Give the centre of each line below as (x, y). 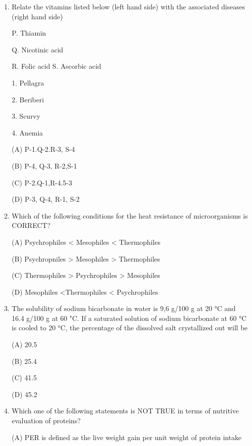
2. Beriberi (28, 99)
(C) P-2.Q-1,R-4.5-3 (42, 182)
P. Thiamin (29, 33)
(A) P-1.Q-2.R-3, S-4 (43, 149)
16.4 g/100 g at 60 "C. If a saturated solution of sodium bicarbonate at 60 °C (129, 318)
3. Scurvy (26, 116)
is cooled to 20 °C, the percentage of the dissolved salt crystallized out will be (130, 328)
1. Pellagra (28, 82)
